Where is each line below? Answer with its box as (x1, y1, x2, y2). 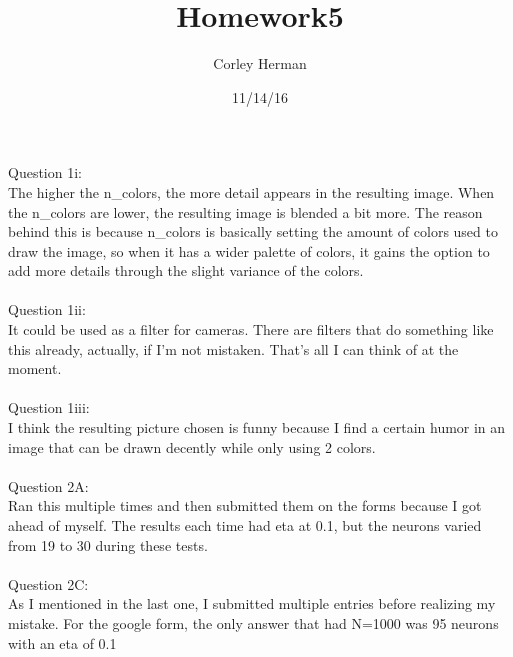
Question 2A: (8, 475, 89, 496)
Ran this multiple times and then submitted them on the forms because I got (8, 495, 482, 516)
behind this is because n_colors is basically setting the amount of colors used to (8, 221, 498, 242)
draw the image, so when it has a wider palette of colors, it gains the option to (8, 240, 490, 261)
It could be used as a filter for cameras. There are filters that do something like (8, 319, 494, 340)
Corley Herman (213, 53, 307, 74)
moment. (8, 358, 62, 379)
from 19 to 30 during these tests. (8, 534, 208, 555)
